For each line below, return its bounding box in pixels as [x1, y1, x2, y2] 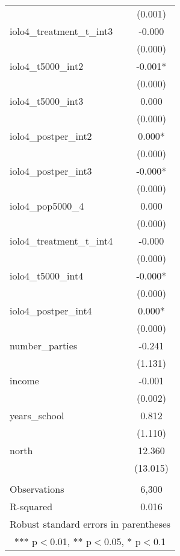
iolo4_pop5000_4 [10, 199, 84, 213]
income [10, 373, 39, 387]
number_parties [10, 339, 78, 352]
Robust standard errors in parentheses [10, 517, 171, 531]
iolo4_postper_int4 [10, 304, 92, 317]
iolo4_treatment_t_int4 [10, 234, 113, 248]
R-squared [10, 499, 53, 513]
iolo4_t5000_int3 [10, 94, 84, 108]
